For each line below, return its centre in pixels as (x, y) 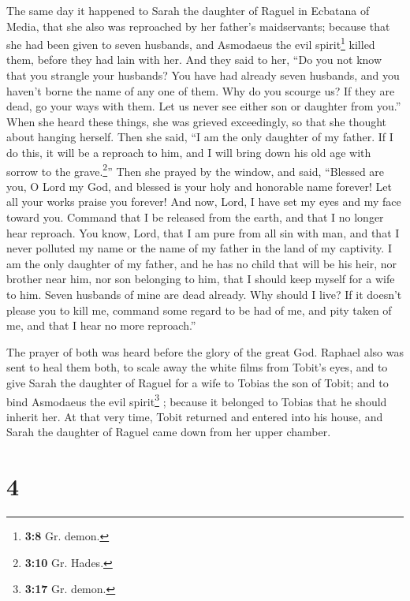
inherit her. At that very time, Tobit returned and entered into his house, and (195, 416)
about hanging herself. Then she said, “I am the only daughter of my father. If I (200, 137)
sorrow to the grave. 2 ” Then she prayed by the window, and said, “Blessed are (196, 170)
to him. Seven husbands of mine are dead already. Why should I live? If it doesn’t (204, 294)
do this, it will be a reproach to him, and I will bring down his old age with (189, 152)
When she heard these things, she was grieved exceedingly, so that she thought (197, 121)
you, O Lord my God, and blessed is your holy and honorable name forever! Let (199, 186)
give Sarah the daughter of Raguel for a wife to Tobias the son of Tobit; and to (198, 382)
